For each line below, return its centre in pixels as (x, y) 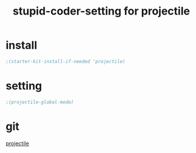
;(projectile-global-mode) (40, 102)
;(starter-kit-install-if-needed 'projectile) (66, 61)
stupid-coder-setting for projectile (101, 11)
